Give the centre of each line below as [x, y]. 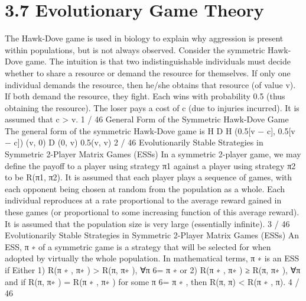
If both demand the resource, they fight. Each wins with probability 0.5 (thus [145, 96]
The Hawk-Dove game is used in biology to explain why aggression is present [144, 38]
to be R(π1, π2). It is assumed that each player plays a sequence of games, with [149, 177]
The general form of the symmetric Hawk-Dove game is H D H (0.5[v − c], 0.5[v [150, 130]
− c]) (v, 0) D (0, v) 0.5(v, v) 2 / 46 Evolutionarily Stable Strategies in [134, 142]
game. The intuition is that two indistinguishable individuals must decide [158, 61]
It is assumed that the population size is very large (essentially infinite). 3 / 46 [147, 223]
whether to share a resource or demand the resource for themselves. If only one [148, 72]
